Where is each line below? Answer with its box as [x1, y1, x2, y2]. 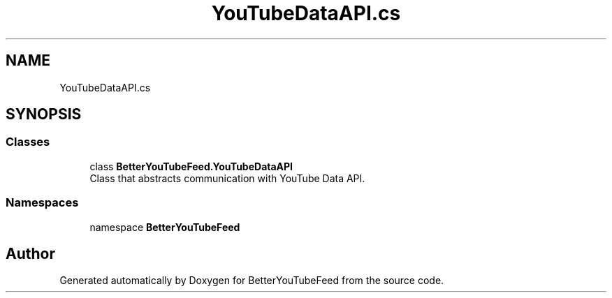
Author [6, 244, 55, 262]
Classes [6, 135, 50, 149]
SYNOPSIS [6, 105, 82, 124]
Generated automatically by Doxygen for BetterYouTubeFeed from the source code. [59, 274, 444, 287]
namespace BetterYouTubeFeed [89, 221, 240, 233]
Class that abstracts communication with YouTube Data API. [89, 172, 365, 184]
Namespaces [6, 195, 79, 210]
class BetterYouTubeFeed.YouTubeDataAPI [89, 160, 293, 172]
